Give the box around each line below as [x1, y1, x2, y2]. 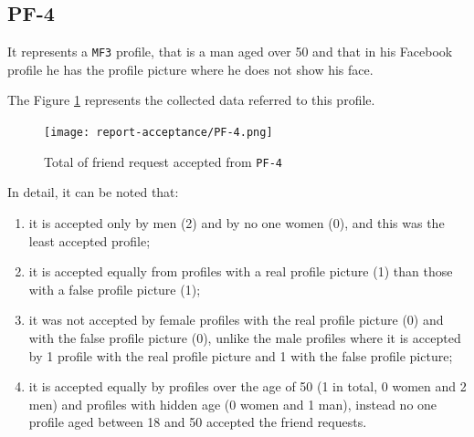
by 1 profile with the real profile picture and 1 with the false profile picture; [28, 346, 453, 365]
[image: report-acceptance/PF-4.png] [44, 126, 273, 140]
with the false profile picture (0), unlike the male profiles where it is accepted [28, 328, 461, 347]
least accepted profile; [28, 231, 151, 250]
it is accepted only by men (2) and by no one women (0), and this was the [28, 213, 445, 232]
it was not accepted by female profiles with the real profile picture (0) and [28, 310, 444, 329]
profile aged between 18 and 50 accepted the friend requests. [28, 412, 367, 432]
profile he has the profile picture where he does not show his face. [7, 59, 374, 78]
